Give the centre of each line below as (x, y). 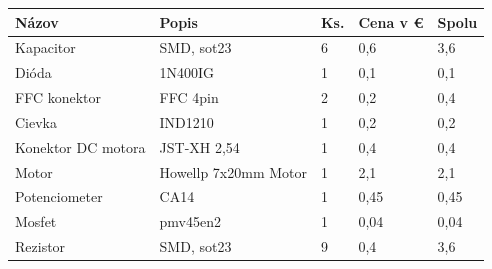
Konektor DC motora (80, 146)
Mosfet (36, 221)
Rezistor (40, 246)
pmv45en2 (190, 221)
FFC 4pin (189, 97)
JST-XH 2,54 (199, 146)
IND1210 (186, 121)
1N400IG (187, 72)
